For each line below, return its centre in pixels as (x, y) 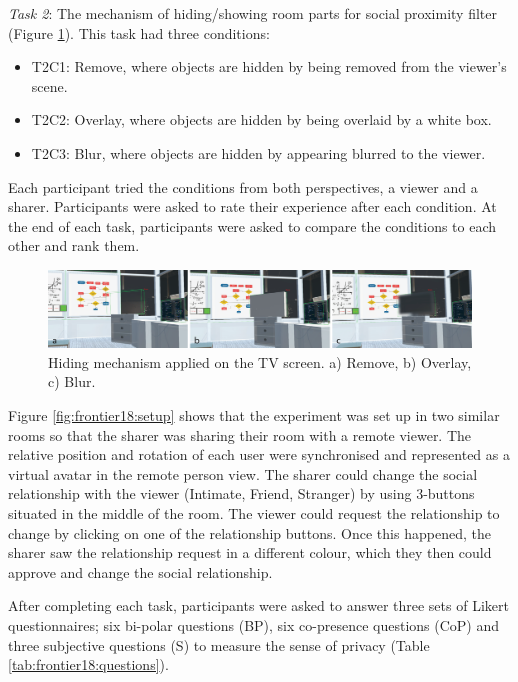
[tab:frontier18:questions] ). (88, 664)
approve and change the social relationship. (140, 571)
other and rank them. (74, 245)
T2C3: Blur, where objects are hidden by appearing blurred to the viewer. (258, 152)
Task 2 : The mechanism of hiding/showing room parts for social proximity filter (252, 13)
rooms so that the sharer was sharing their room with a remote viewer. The (240, 434)
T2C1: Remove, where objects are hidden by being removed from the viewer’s (269, 66)
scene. (49, 85)
